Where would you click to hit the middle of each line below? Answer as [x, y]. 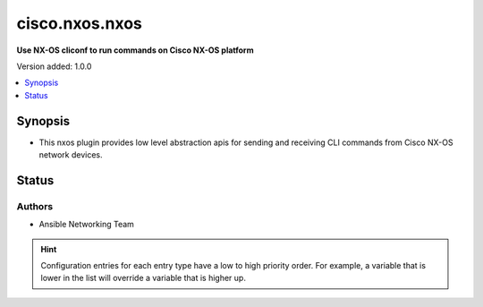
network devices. [71, 155]
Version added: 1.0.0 [54, 66]
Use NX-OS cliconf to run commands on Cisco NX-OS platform [135, 50]
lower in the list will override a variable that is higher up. [143, 278]
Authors [35, 206]
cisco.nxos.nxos [80, 23]
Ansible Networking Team [86, 225]
